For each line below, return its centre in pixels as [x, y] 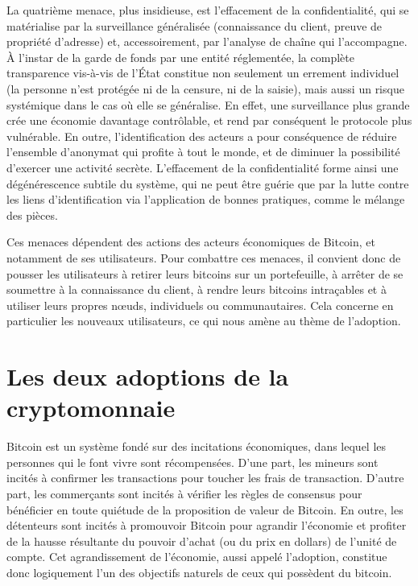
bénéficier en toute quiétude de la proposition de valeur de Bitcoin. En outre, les [205, 509]
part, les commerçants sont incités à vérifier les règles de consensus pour [184, 493]
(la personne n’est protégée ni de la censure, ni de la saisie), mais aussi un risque [205, 88]
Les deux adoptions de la [148, 376]
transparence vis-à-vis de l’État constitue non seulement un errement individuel [203, 73]
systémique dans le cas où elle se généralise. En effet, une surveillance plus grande [208, 104]
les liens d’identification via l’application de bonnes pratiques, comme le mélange [206, 199]
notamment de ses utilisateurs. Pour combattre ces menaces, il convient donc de [204, 257]
